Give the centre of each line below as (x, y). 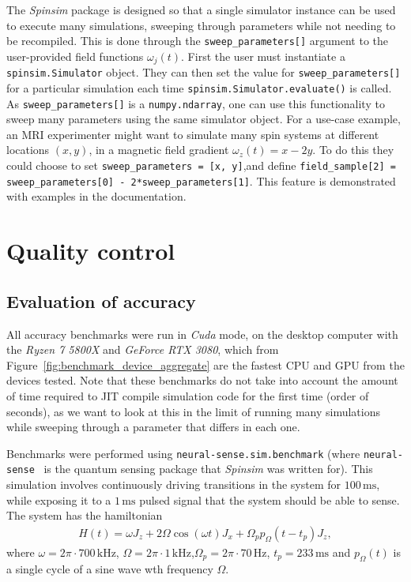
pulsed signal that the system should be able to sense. (270, 499)
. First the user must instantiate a (263, 56)
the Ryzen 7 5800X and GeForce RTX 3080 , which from (143, 349)
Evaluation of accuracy (101, 300)
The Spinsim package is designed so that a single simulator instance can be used (201, 9)
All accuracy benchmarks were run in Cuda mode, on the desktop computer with (202, 334)
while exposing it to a (59, 499)
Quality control (91, 251)
